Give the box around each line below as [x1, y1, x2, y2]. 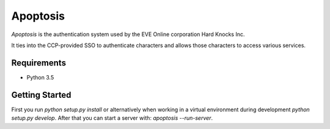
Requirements [11, 57, 67, 68]
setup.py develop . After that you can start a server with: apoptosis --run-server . [11, 114, 213, 122]
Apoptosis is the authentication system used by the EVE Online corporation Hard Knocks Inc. [11, 31, 245, 38]
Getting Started [11, 89, 71, 100]
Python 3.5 [26, 73, 54, 81]
